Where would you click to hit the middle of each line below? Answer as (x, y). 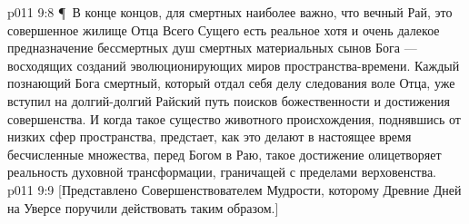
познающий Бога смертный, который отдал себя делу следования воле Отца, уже (231, 83)
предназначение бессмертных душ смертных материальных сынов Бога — (212, 48)
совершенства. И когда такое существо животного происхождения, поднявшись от (234, 118)
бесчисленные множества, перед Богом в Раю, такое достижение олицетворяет (225, 154)
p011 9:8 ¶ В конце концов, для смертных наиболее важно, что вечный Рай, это (230, 12)
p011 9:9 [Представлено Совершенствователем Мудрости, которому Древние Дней (234, 189)
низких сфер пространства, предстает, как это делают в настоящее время (210, 136)
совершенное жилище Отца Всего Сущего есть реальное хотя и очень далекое (224, 29)
